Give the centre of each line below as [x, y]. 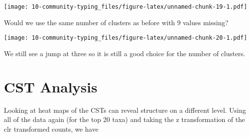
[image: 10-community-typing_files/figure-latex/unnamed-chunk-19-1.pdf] [126, 7]
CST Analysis [51, 86]
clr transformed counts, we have [51, 129]
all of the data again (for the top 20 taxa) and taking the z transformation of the [125, 119]
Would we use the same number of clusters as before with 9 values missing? [116, 22]
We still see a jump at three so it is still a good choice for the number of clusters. [125, 53]
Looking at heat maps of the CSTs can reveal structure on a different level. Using [125, 110]
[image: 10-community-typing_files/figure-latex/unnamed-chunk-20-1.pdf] [126, 38]
